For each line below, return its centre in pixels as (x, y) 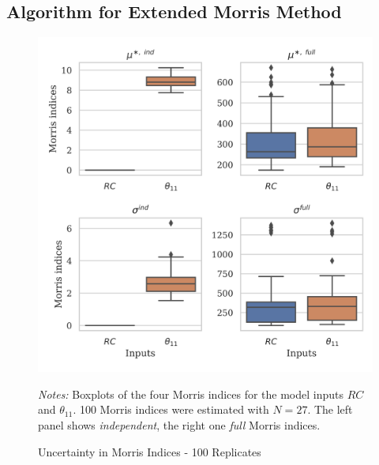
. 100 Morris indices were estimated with (171, 409)
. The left (330, 409)
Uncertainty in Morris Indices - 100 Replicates (150, 451)
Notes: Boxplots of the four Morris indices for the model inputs (191, 394)
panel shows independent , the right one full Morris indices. (179, 424)
